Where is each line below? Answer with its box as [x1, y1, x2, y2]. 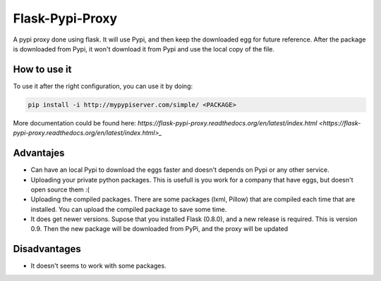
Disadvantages [13, 243, 81, 255]
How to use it [13, 63, 72, 75]
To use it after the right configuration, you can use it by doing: [13, 82, 193, 90]
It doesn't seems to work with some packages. [30, 261, 167, 270]
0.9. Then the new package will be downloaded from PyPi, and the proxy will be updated [30, 225, 289, 233]
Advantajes [13, 147, 65, 159]
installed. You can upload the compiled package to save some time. [30, 205, 227, 213]
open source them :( [30, 185, 90, 194]
